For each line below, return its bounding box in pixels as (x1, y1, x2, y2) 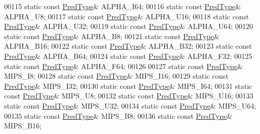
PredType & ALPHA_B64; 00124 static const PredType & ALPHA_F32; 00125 (4, 50, 252, 61)
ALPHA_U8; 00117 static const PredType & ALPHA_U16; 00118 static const (4, 11, 249, 21)
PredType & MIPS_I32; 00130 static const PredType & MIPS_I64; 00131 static (4, 80, 252, 91)
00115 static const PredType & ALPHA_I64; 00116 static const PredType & (4, 1, 241, 11)
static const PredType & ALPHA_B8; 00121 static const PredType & (4, 30, 220, 41)
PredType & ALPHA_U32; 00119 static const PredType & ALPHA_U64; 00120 (4, 21, 253, 31)
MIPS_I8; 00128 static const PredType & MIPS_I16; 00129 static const (4, 71, 229, 81)
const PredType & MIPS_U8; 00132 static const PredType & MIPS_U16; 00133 (4, 90, 253, 101)
